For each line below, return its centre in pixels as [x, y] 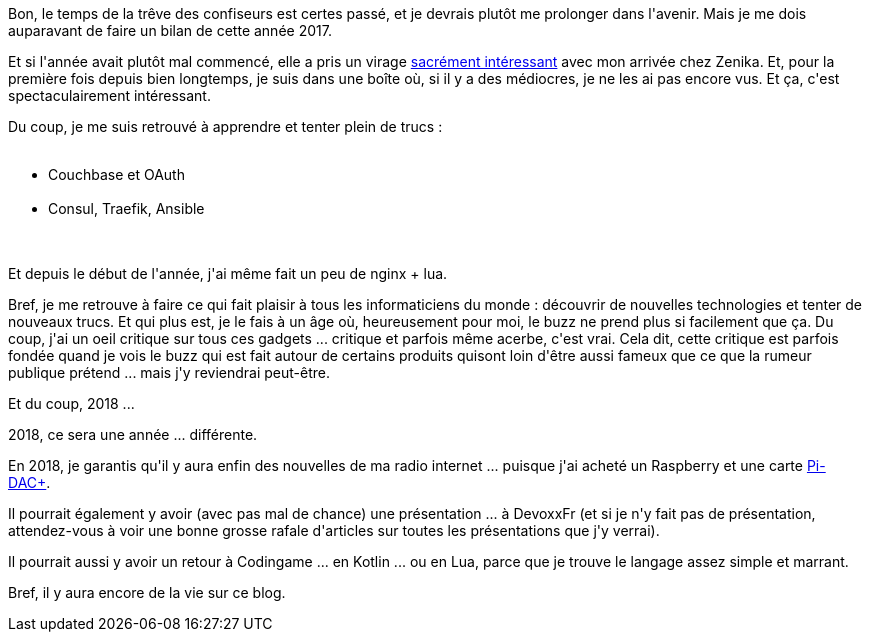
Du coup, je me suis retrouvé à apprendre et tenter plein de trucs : [225, 126]
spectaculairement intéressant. [109, 95]
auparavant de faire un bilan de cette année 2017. [170, 30]
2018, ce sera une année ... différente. [133, 434]
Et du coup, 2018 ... [71, 403]
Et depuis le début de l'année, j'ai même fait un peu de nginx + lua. [228, 273]
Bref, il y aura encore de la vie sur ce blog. [147, 592]
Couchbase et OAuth [116, 174]
